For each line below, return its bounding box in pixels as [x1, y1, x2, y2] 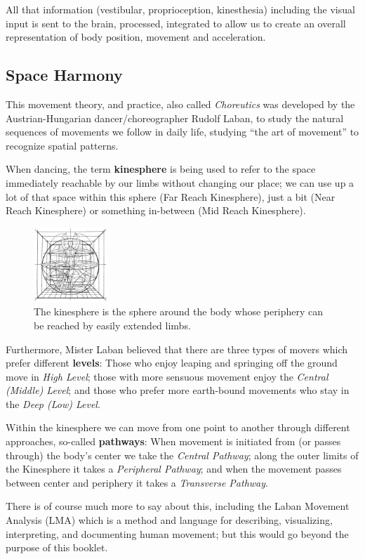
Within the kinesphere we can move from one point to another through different [6, 420, 350, 435]
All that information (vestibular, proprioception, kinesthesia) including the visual [6, 2, 355, 16]
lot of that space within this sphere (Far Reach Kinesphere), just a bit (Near [6, 189, 336, 204]
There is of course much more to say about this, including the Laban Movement [6, 499, 350, 513]
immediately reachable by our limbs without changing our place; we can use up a [6, 175, 354, 190]
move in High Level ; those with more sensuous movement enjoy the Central [6, 369, 328, 383]
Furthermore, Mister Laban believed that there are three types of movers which [6, 341, 348, 356]
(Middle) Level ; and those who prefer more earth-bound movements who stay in [6, 383, 350, 397]
